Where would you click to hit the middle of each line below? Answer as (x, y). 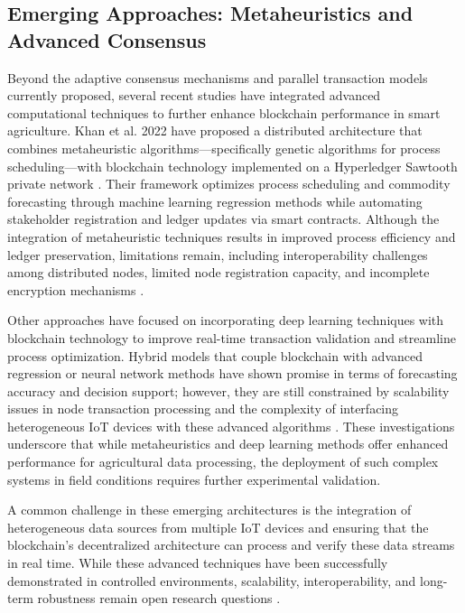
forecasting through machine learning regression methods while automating (215, 201)
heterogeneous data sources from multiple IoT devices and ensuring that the (218, 527)
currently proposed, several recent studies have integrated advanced (194, 95)
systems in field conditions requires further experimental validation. (194, 479)
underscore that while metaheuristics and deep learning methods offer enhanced (228, 444)
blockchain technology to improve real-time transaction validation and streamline (232, 337)
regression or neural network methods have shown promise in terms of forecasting (232, 373)
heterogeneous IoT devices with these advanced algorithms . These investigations (231, 426)
